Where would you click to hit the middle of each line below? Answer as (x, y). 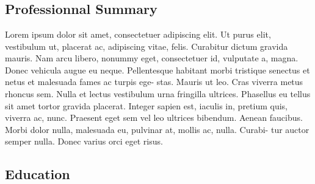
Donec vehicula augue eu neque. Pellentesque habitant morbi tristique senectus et (157, 70)
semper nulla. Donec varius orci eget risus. (84, 141)
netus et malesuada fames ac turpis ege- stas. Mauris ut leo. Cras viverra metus (154, 82)
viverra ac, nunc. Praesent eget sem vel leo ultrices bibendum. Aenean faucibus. (154, 118)
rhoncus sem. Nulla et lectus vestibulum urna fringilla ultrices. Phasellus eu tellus (158, 93)
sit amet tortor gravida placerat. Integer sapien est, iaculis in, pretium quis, (147, 105)
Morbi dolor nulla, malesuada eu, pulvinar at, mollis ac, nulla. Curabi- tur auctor (157, 129)
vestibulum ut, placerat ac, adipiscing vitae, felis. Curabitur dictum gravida (147, 46)
